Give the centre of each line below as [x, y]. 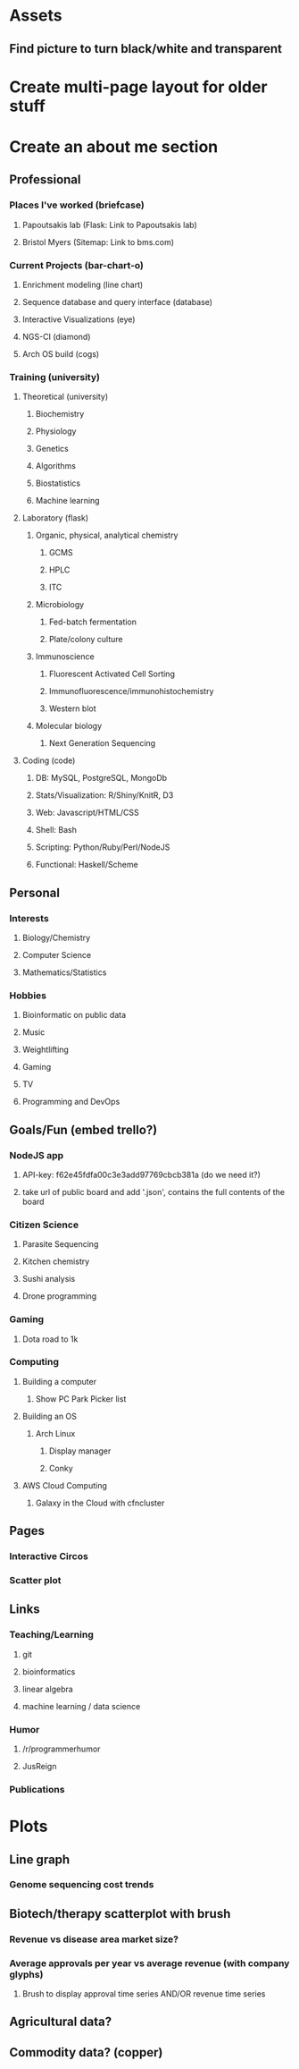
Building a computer [59, 1381]
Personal [35, 892]
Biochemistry [60, 414]
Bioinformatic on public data [74, 1015]
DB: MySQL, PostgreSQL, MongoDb [101, 778]
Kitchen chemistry [56, 1261]
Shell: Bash [56, 830]
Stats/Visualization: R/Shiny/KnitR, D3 [104, 795]
